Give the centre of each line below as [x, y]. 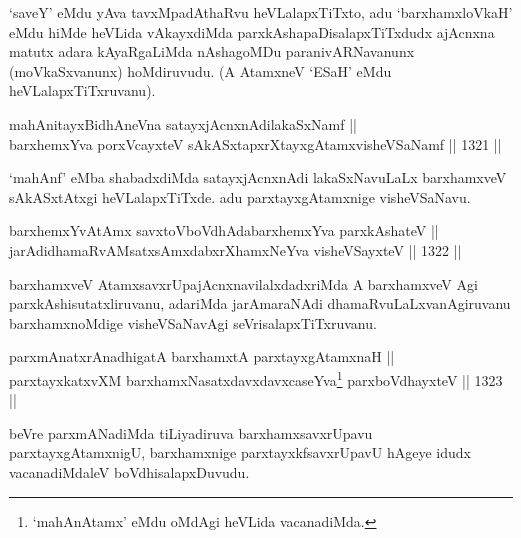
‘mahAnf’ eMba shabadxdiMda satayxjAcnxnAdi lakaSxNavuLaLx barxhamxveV [258, 177]
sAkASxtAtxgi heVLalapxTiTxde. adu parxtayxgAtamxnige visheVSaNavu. [240, 196]
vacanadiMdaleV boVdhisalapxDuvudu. [129, 471]
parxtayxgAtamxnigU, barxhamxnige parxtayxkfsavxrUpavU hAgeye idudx [240, 452]
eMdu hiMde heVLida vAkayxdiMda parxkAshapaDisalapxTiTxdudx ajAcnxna [252, 31]
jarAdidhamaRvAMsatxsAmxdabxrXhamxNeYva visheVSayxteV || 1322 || [235, 249]
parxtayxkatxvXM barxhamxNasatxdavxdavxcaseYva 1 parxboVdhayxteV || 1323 [256, 378]
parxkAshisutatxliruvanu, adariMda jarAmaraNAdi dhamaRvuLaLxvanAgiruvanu [260, 303]
